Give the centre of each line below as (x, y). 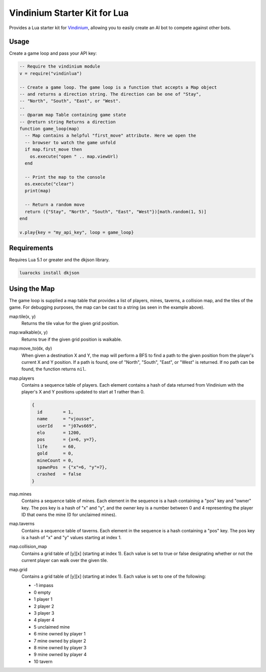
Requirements (31, 248)
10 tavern (43, 661)
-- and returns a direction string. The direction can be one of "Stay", (110, 94)
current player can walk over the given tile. (65, 560)
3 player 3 (44, 613)
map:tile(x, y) (22, 316)
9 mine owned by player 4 (60, 655)
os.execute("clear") (50, 184)
